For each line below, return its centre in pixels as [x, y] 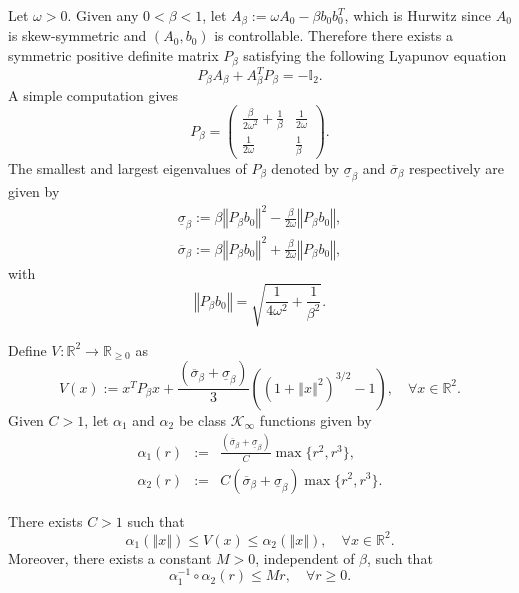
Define [27, 349]
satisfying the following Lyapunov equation [375, 55]
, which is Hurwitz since [418, 15]
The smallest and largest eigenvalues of [127, 167]
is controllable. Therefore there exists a [333, 35]
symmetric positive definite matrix [113, 55]
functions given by [315, 419]
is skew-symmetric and [77, 35]
